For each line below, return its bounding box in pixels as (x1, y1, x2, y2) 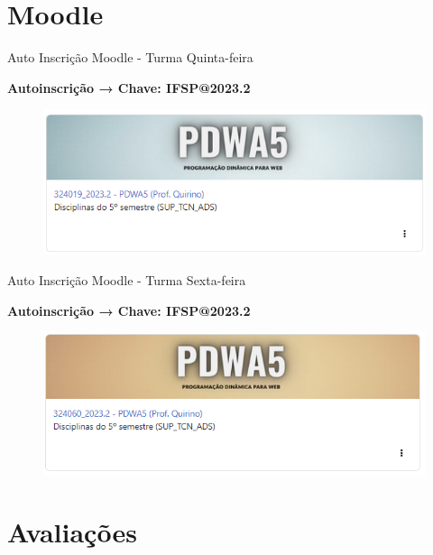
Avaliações (7, 513, 137, 550)
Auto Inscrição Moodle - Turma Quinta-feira (7, 48, 253, 67)
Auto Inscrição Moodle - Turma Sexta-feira (7, 270, 246, 289)
